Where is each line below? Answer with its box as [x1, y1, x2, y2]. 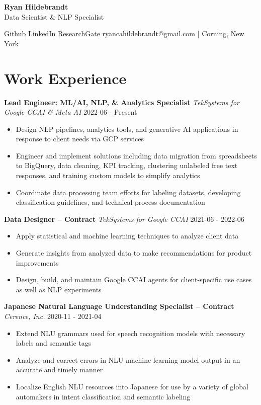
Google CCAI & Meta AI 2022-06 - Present [4, 107, 137, 117]
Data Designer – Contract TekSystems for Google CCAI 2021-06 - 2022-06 [4, 213, 244, 224]
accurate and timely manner [16, 364, 103, 375]
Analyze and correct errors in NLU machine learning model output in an [16, 354, 240, 365]
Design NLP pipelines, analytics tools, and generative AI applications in [16, 123, 238, 134]
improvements [16, 257, 59, 268]
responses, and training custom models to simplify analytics [16, 170, 200, 181]
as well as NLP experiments [16, 284, 102, 294]
